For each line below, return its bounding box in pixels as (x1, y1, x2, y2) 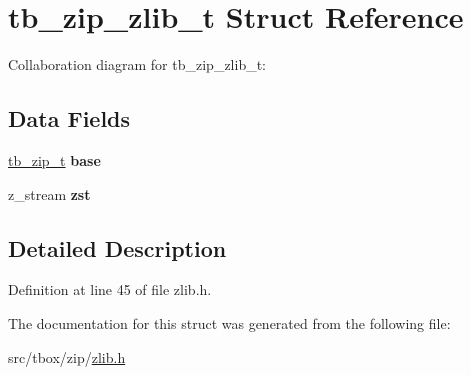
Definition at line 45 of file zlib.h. (8, 279, 212, 300)
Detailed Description (8, 232, 227, 263)
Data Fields (8, 103, 131, 134)
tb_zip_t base (8, 149, 101, 170)
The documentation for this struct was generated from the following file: (8, 312, 451, 333)
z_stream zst (8, 183, 91, 204)
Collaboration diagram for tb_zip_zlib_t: (8, 54, 267, 75)
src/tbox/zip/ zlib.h (8, 346, 126, 367)
